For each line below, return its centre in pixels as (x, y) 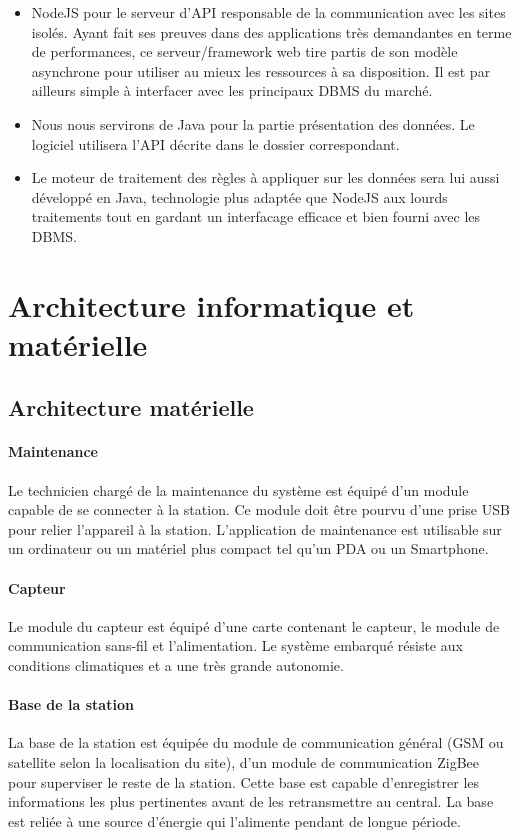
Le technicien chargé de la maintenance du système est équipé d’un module (238, 489)
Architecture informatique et (211, 304)
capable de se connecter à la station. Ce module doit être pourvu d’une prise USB (259, 509)
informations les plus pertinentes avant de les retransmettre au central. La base (251, 801)
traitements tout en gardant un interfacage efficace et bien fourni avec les (256, 216)
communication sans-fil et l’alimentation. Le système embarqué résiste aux (235, 645)
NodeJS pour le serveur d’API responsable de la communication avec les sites (268, 12)
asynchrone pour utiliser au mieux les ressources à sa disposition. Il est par (261, 70)
